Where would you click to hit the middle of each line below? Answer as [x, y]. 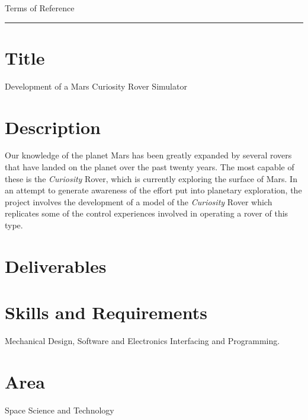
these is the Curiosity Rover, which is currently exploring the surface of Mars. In [151, 178]
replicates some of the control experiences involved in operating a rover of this [147, 213]
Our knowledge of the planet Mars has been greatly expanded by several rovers [148, 155]
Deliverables [56, 265]
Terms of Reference [40, 8]
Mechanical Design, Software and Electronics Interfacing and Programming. [142, 341]
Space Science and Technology [60, 410]
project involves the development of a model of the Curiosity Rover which [139, 201]
